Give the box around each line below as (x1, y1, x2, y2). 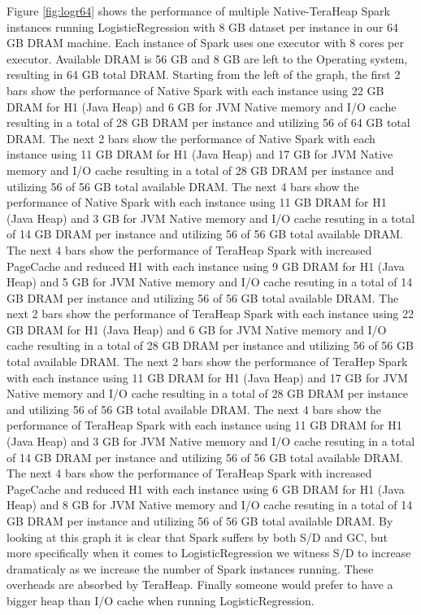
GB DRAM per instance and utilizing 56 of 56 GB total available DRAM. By (7, 512, 393, 529)
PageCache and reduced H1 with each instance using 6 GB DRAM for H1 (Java (7, 480, 405, 497)
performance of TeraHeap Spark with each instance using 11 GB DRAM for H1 (7, 417, 402, 434)
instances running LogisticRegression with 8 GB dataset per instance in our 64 (7, 18, 399, 35)
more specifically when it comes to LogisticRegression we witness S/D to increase (7, 544, 411, 561)
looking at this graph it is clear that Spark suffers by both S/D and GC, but (7, 528, 388, 545)
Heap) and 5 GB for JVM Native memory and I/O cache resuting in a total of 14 (7, 273, 413, 290)
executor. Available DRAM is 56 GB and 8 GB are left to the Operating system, (7, 50, 408, 67)
